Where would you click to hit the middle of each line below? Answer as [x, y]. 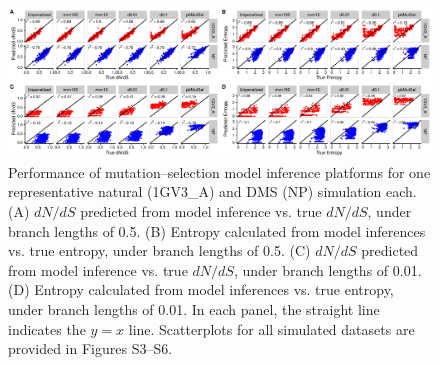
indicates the [47, 328]
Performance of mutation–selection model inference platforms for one [219, 171]
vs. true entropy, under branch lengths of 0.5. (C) [159, 250]
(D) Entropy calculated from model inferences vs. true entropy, [201, 289]
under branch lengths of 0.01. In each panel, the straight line [194, 309]
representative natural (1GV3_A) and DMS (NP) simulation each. [212, 191]
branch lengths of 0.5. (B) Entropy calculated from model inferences [217, 230]
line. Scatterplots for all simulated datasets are [271, 328]
